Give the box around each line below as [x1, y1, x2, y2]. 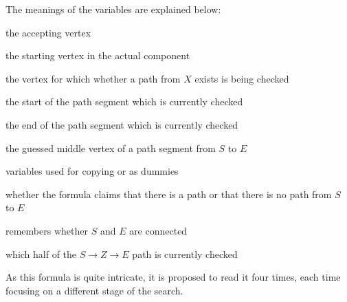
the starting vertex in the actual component [5, 48, 190, 63]
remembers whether [5, 223, 88, 237]
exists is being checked [194, 71, 289, 85]
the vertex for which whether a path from [5, 71, 181, 85]
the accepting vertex [5, 25, 91, 39]
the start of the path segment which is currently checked [5, 94, 243, 109]
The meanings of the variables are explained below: [5, 2, 221, 16]
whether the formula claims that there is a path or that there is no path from [5, 186, 332, 201]
